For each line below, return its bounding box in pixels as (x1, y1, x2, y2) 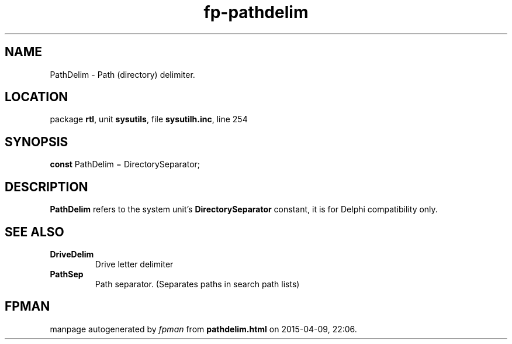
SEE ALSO (5, 224, 64, 239)
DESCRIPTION (5, 179, 88, 194)
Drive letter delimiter (95, 259, 174, 269)
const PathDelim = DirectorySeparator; (50, 159, 200, 170)
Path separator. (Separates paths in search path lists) (95, 278, 300, 289)
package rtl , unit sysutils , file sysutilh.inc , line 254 (50, 114, 248, 125)
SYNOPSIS (5, 134, 68, 149)
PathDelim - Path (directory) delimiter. (50, 69, 195, 80)
